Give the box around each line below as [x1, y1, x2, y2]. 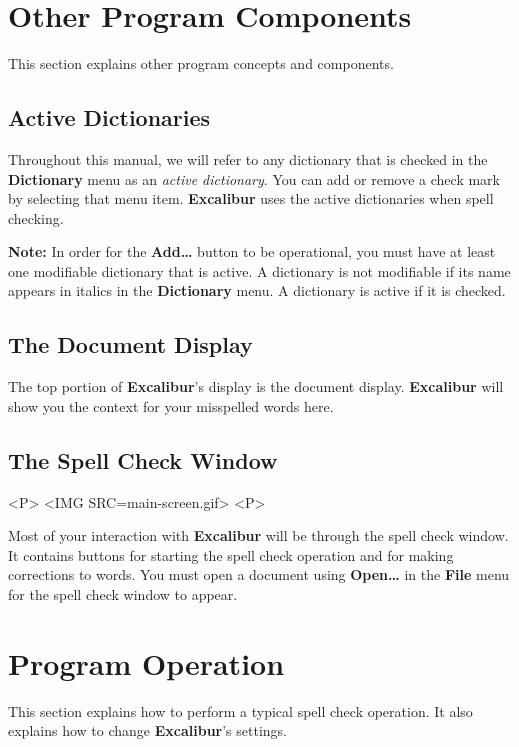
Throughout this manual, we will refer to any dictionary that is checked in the [8, 148, 488, 169]
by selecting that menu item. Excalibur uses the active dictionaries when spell [8, 188, 494, 209]
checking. [8, 207, 64, 228]
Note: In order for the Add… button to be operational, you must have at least [8, 241, 496, 262]
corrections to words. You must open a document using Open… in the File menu [8, 564, 510, 585]
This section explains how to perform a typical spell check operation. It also [8, 700, 473, 721]
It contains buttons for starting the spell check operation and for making [8, 544, 454, 565]
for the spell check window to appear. [8, 584, 238, 605]
